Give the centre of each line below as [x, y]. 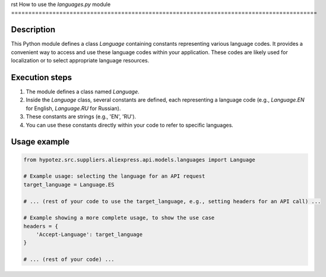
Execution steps [42, 77]
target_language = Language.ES [69, 185]
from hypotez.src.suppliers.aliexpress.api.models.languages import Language [139, 160]
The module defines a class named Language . [83, 92]
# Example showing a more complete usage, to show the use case [119, 218]
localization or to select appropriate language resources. [80, 61]
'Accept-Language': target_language [89, 234]
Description [33, 30]
